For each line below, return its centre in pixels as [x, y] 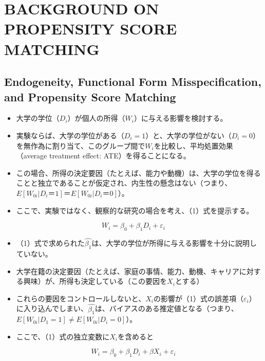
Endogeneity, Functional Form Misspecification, [133, 82]
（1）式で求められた [50, 243]
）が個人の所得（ [96, 118]
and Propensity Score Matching [90, 96]
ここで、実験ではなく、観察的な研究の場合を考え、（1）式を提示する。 [135, 210]
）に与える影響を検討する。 [181, 118]
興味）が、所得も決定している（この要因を [95, 281]
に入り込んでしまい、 [52, 308]
